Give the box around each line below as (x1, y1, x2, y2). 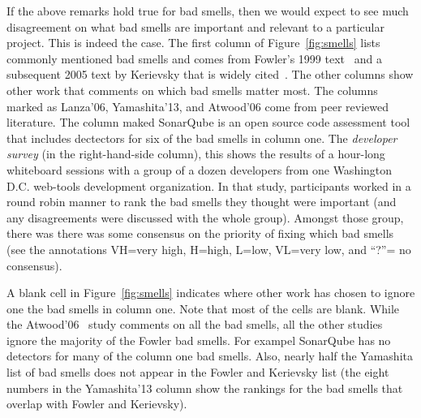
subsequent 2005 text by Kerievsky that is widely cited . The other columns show (6, 66, 414, 83)
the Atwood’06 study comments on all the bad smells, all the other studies (6, 316, 383, 333)
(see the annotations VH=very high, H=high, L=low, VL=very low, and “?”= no (6, 240, 411, 257)
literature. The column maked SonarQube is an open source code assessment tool (6, 114, 410, 131)
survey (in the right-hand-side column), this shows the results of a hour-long (6, 145, 385, 162)
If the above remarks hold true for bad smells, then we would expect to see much (6, 2, 409, 19)
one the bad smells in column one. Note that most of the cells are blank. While (6, 299, 400, 317)
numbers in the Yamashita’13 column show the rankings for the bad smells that (6, 379, 403, 396)
